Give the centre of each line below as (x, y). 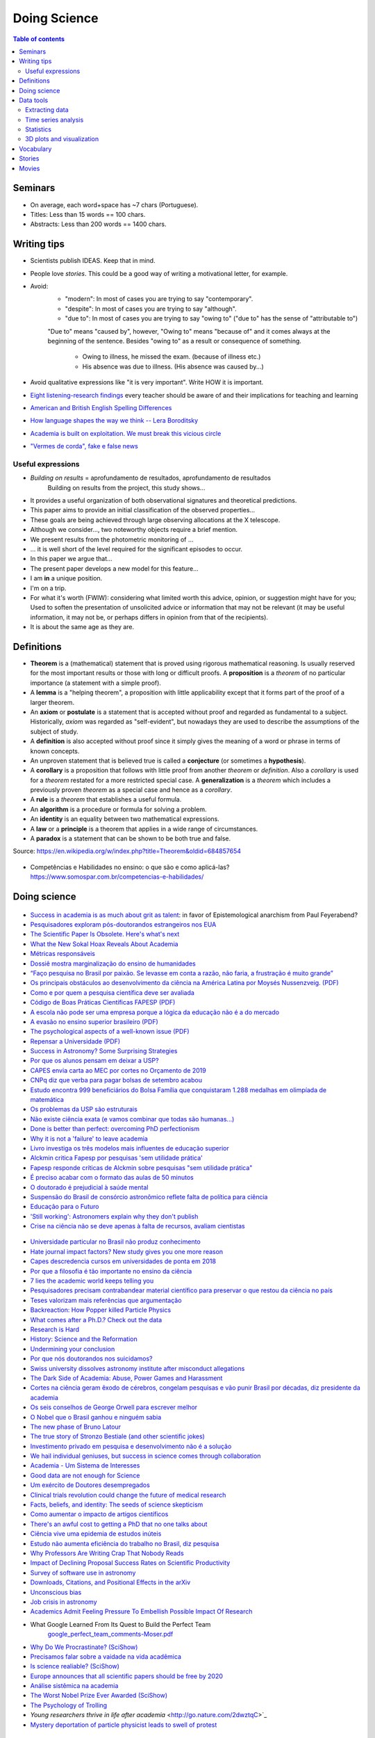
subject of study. (54, 731)
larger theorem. (52, 702)
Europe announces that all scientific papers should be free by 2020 (127, 1676)
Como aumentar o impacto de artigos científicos (99, 1514)
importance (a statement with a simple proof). (95, 683)
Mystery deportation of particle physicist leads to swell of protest (124, 1725)
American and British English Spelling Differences (101, 407)
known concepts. (55, 751)
